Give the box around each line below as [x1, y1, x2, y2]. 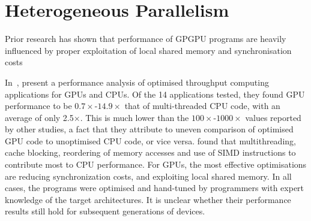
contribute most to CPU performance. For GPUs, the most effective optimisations [5, 158, 307, 171]
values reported [245, 111, 301, 123]
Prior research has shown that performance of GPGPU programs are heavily [5, 32, 286, 45]
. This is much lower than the [80, 111, 189, 123]
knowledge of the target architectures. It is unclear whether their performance [5, 193, 291, 205]
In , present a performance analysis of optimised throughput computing [5, 75, 269, 88]
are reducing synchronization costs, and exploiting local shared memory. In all [5, 169, 292, 182]
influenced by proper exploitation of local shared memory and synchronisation [5, 44, 292, 56]
